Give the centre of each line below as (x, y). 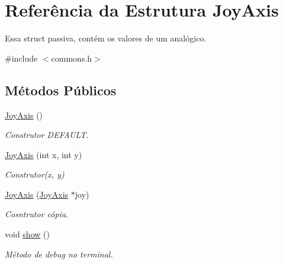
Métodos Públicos (61, 90)
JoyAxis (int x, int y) (44, 154)
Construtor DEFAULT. (47, 135)
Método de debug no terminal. (59, 254)
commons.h (72, 58)
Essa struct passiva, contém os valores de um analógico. (106, 38)
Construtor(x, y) (35, 174)
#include (21, 58)
